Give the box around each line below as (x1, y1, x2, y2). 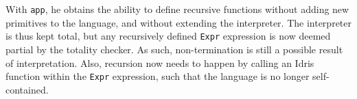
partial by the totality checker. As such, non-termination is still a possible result (5, 42, 343, 56)
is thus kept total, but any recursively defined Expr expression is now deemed (5, 29, 331, 43)
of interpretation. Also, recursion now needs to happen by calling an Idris (5, 55, 314, 70)
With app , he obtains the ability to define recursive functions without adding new (5, 2, 349, 16)
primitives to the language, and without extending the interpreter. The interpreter (5, 15, 352, 29)
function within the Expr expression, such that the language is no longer (5, 69, 310, 83)
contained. (5, 82, 49, 96)
